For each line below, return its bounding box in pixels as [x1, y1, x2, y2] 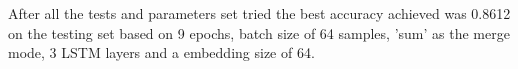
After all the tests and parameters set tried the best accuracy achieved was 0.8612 [8, 3, 511, 23]
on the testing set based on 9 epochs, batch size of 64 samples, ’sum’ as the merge [8, 22, 510, 43]
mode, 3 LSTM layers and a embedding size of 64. [8, 42, 315, 63]
